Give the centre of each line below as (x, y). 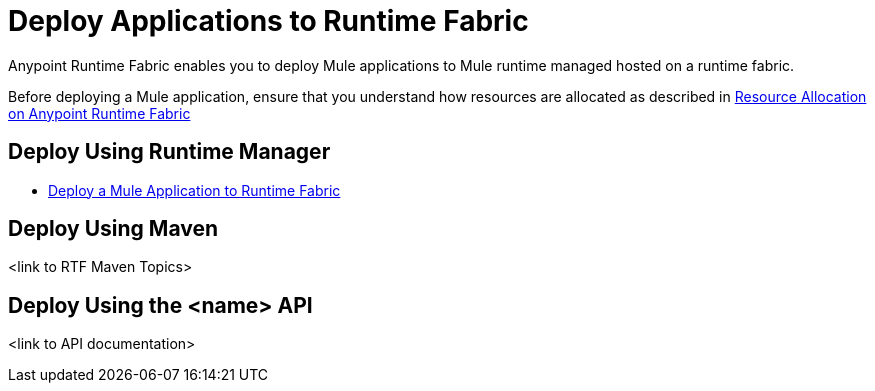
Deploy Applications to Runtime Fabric (268, 21)
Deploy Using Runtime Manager (169, 152)
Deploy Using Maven (113, 229)
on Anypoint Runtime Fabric (99, 113)
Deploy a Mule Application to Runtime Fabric (194, 190)
